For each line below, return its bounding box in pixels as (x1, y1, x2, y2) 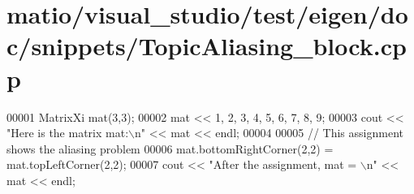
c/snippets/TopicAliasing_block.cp (6, 29, 407, 63)
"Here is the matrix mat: (6, 124, 129, 141)
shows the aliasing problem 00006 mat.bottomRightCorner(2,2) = (6, 140, 334, 157)
